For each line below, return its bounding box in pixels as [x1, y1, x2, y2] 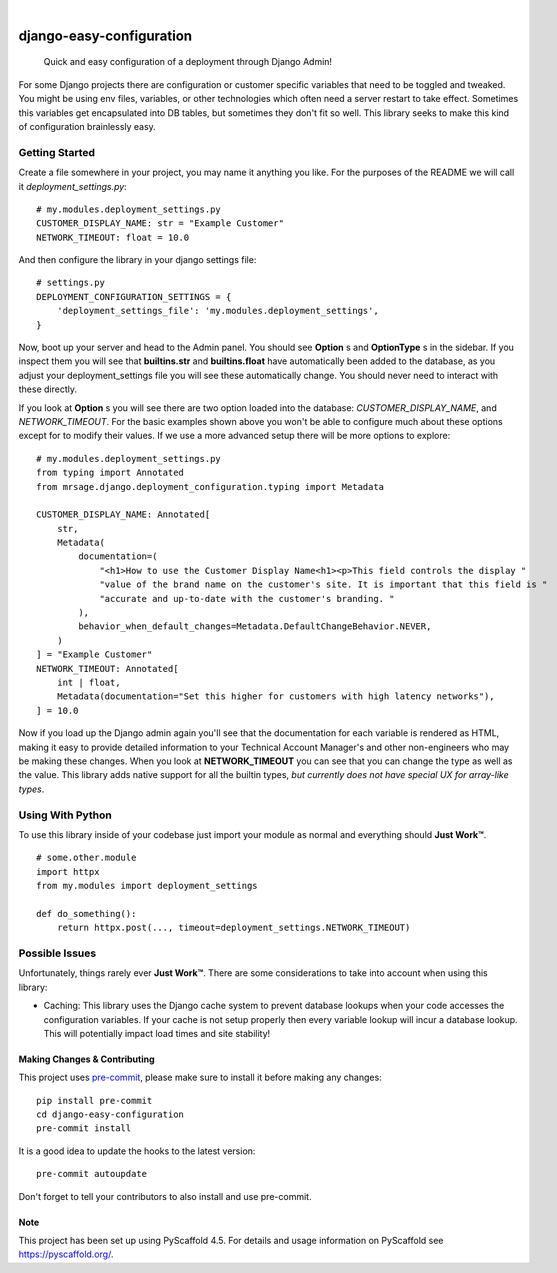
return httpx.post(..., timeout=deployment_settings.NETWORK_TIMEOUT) [56, 922, 411, 934]
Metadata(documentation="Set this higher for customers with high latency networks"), [56, 691, 495, 702]
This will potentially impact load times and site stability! [43, 1027, 271, 1039]
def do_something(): [36, 908, 137, 919]
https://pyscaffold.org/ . [18, 1248, 114, 1260]
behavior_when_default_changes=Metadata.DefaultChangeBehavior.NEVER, [78, 621, 432, 632]
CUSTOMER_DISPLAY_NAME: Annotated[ [36, 509, 211, 520]
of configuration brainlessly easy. [18, 120, 157, 132]
